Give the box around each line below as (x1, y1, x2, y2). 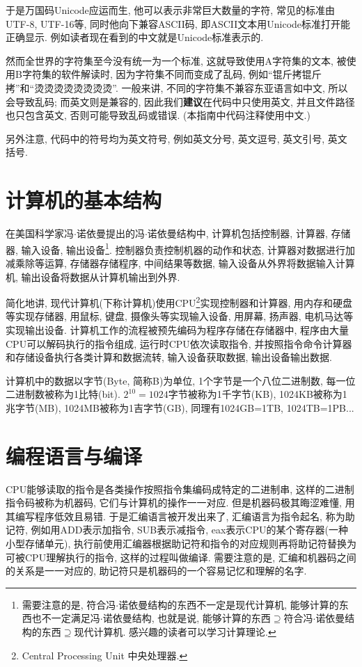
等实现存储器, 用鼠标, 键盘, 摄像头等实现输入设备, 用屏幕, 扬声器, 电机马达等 (6, 309, 354, 323)
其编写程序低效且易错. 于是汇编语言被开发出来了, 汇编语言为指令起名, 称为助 (6, 508, 355, 523)
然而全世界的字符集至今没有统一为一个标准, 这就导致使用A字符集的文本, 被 (6, 53, 347, 67)
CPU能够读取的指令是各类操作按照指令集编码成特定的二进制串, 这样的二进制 (6, 481, 354, 496)
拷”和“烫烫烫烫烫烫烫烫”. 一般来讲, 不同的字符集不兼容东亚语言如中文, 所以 (6, 80, 348, 95)
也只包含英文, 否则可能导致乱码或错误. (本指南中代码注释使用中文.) (6, 108, 310, 122)
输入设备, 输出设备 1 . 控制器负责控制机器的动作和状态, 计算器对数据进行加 (21, 240, 356, 257)
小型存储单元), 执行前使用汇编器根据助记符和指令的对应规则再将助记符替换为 (6, 536, 356, 550)
